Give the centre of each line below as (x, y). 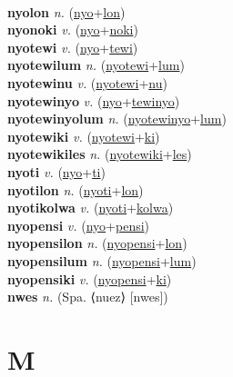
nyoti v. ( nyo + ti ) (56, 171)
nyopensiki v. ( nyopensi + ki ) (90, 278)
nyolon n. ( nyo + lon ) (66, 11)
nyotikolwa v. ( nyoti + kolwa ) (91, 208)
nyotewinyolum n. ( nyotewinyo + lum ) (117, 119)
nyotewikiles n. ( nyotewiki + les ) (100, 154)
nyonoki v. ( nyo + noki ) (73, 30)
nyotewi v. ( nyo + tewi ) (73, 47)
